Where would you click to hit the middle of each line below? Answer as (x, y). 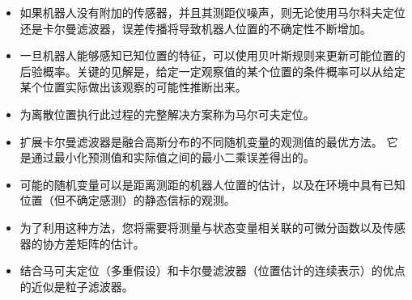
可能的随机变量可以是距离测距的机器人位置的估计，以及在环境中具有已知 (212, 184)
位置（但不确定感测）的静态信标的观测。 (127, 200)
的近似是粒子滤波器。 (76, 286)
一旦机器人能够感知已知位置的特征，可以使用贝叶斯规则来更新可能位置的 (212, 55)
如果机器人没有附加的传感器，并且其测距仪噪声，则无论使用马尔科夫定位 (212, 12)
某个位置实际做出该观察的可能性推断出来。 (133, 87)
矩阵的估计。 (110, 243)
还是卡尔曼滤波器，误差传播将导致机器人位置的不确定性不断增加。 (195, 28)
